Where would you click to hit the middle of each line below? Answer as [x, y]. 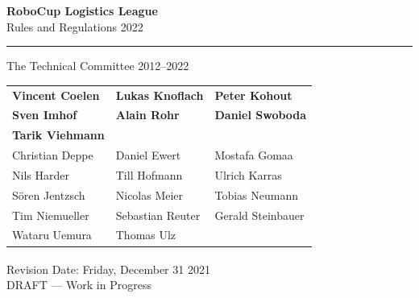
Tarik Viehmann [58, 135]
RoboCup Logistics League [82, 10]
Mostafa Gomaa [254, 155]
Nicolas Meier [149, 195]
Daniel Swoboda [261, 115]
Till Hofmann [149, 174]
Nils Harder [41, 174]
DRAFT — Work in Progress [79, 284]
